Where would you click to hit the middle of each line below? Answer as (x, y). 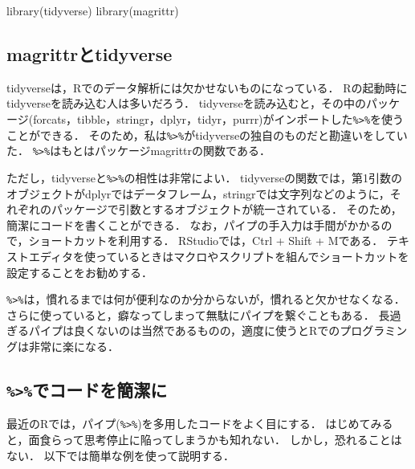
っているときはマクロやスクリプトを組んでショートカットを (252, 256)
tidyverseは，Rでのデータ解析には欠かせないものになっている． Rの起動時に (207, 87)
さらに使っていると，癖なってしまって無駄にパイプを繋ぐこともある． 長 (198, 314)
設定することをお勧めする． (79, 272)
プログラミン (374, 330)
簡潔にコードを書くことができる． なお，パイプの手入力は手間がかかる (194, 224)
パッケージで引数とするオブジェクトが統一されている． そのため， (226, 209)
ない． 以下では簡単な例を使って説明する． (120, 455)
